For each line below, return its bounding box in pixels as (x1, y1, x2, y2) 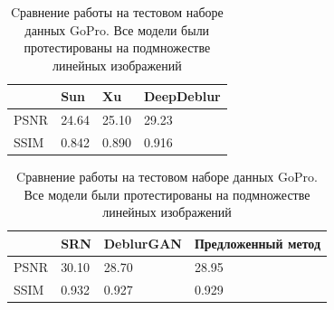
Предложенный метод (194, 233, 321, 252)
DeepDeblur (143, 87, 221, 106)
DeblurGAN (103, 233, 182, 252)
